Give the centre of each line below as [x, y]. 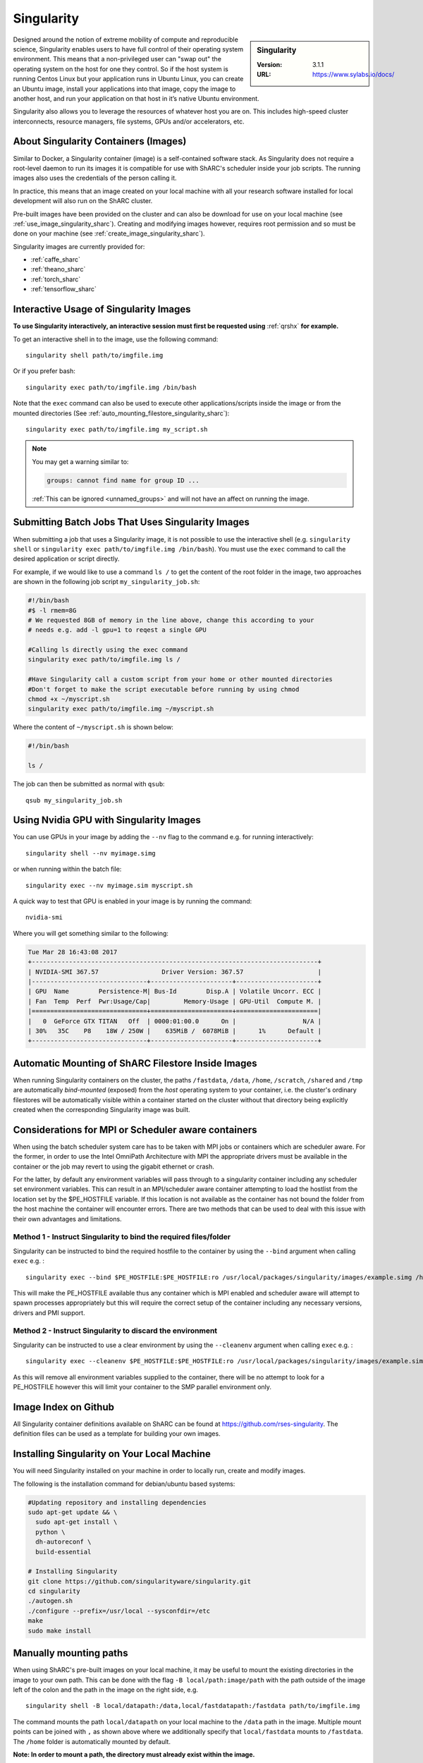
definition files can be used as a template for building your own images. [117, 1434]
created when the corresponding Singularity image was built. [102, 1109]
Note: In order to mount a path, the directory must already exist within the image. [134, 1754]
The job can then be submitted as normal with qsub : [89, 784]
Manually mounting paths [70, 1653]
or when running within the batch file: [67, 869]
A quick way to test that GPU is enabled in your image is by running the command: [133, 901]
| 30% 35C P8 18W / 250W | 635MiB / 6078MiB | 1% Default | [175, 1031]
